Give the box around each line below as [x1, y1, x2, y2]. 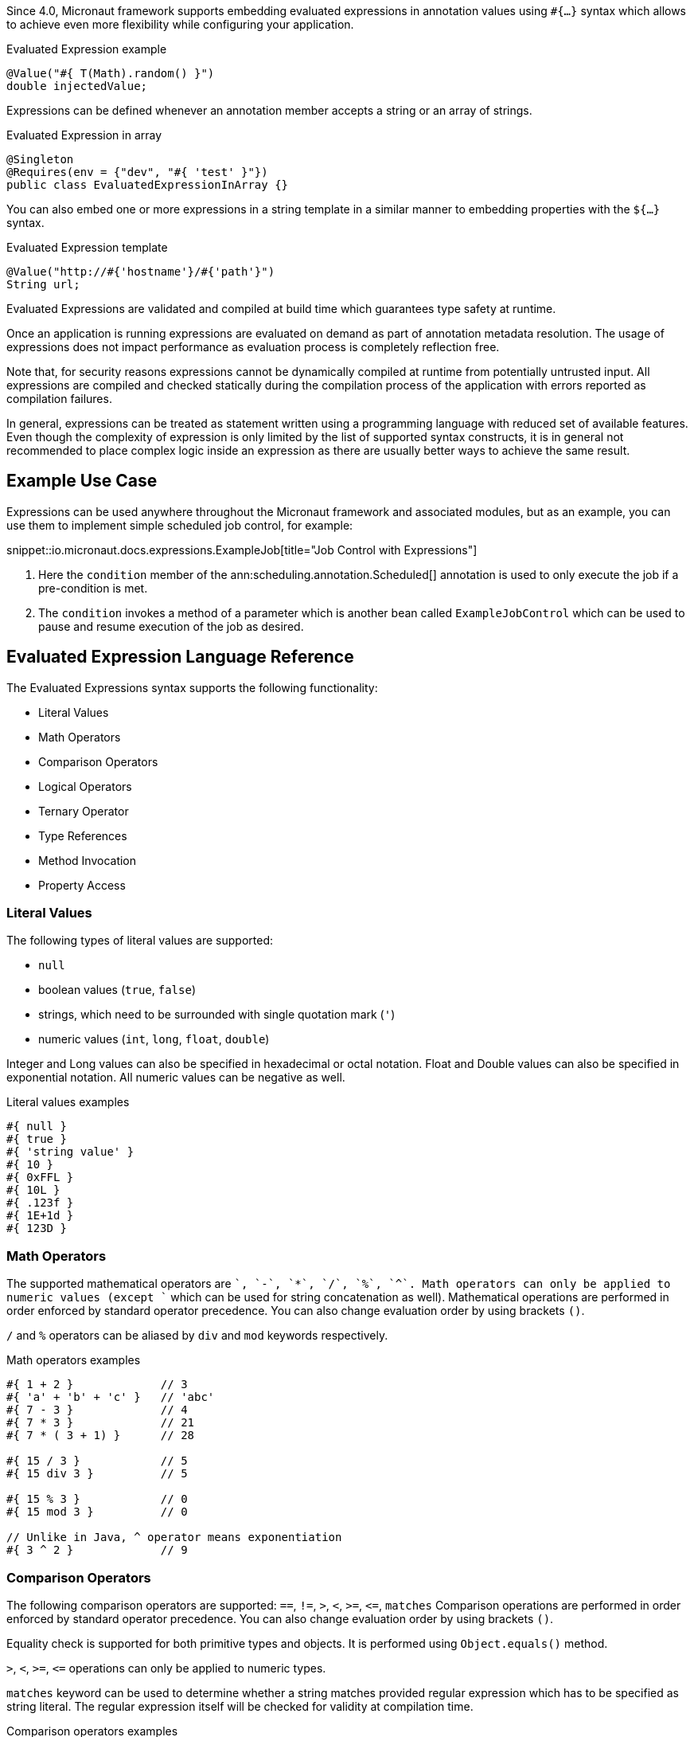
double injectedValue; [6, 80, 148, 92]
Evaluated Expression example [6, 42, 167, 56]
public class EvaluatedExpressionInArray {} [6, 178, 289, 191]
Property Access [38, 878, 126, 892]
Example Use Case [6, 471, 158, 491]
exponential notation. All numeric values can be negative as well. [6, 1070, 345, 1085]
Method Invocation [38, 853, 137, 867]
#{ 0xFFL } [6, 1171, 74, 1184]
